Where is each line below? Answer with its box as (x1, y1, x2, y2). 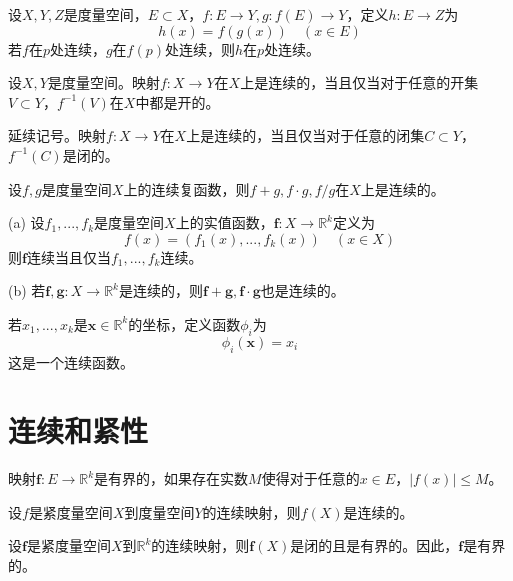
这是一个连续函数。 (8, 351, 134, 372)
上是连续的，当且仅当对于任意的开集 (240, 72, 479, 93)
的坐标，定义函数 (128, 313, 241, 334)
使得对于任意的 (261, 468, 360, 489)
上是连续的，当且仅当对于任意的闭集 (186, 125, 425, 146)
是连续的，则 (118, 280, 203, 301)
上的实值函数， (175, 212, 274, 233)
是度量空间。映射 (47, 72, 160, 93)
